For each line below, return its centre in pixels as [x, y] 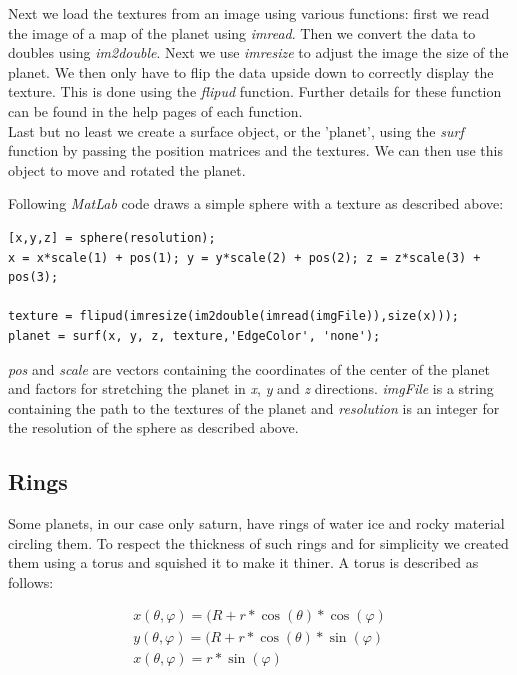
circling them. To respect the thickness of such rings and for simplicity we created [258, 542]
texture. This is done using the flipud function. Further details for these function [255, 91]
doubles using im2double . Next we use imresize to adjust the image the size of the [258, 52]
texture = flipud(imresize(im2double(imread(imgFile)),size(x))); [234, 316]
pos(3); [33, 277]
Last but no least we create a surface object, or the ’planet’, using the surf [236, 130]
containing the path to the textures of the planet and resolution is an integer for [254, 407]
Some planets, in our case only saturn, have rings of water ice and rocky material [256, 523]
